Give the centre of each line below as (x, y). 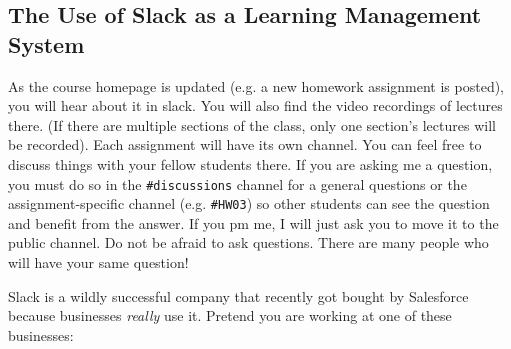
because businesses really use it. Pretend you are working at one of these (230, 315)
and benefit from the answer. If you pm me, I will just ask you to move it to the (253, 222)
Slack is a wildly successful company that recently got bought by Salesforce (238, 295)
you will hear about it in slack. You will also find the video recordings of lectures (255, 105)
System (46, 43)
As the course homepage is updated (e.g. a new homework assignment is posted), (256, 85)
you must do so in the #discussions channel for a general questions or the (237, 183)
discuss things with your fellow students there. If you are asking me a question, (250, 163)
